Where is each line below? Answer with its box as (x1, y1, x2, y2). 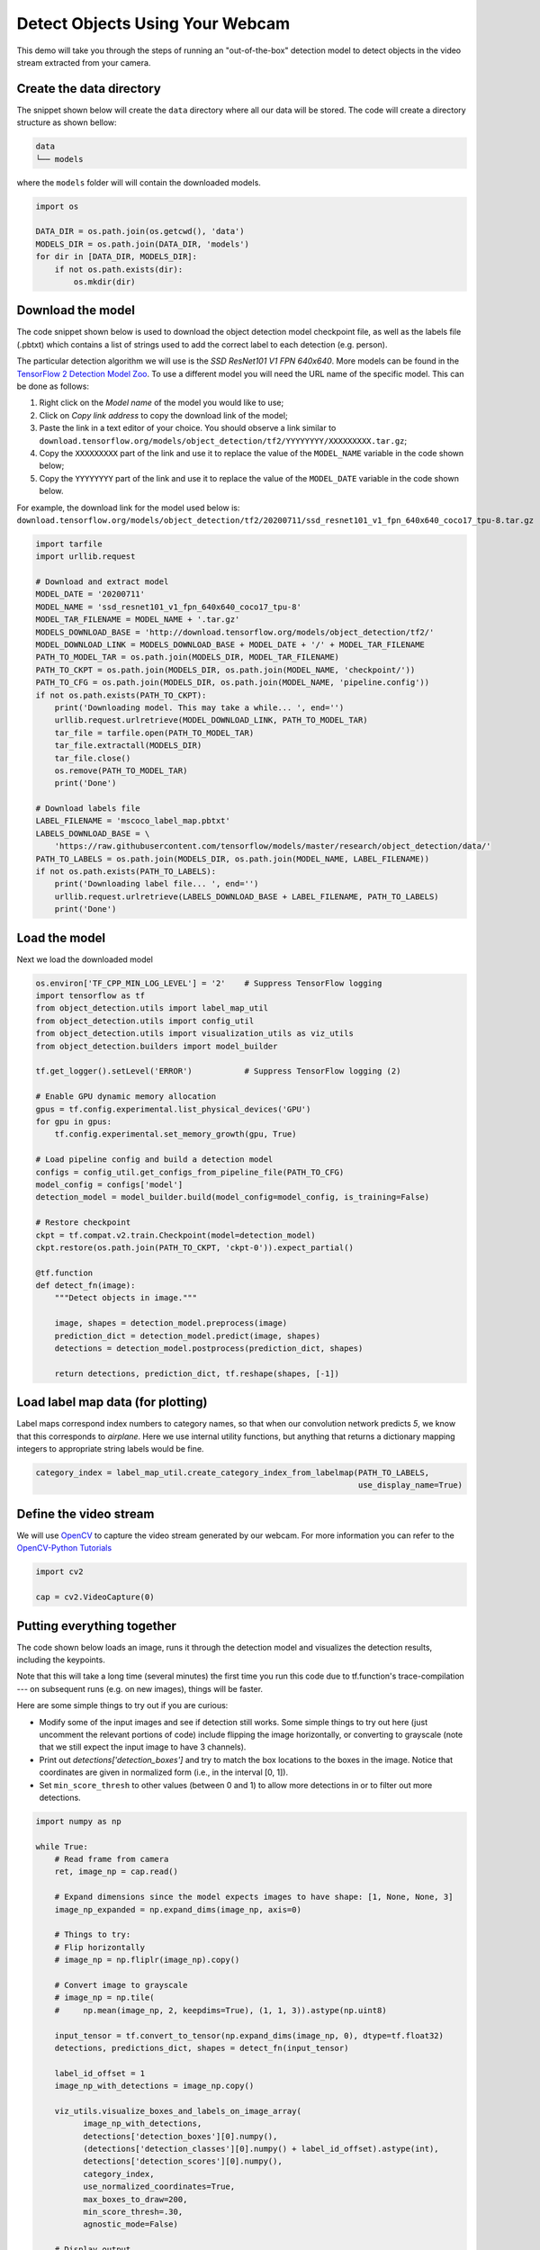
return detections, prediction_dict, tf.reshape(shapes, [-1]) (54, 1368, 340, 1379)
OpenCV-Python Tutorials (16, 1543, 112, 1553)
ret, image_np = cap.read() (54, 1867, 179, 1876)
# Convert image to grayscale (54, 1980, 188, 1990)
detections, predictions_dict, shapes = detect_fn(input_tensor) (54, 2043, 349, 2053)
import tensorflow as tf (35, 991, 146, 1001)
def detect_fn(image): (35, 1281, 136, 1291)
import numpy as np (35, 1816, 121, 1826)
